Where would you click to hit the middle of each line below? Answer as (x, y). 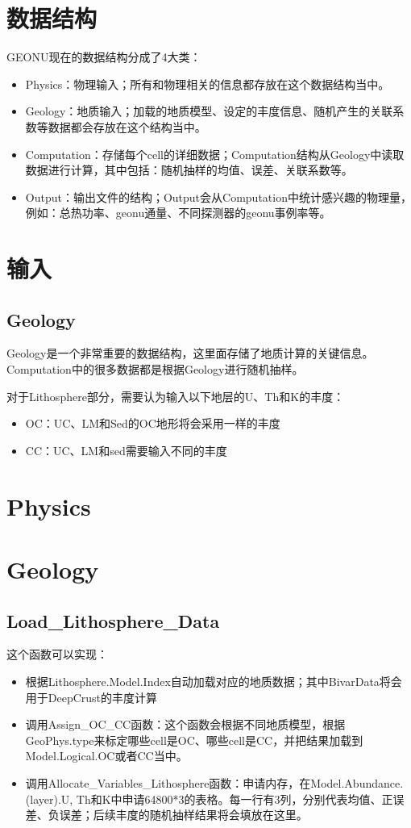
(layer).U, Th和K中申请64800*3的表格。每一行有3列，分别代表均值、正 (209, 799)
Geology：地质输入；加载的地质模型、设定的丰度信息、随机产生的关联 (209, 111)
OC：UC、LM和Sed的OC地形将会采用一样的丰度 (153, 423)
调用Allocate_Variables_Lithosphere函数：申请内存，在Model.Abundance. (214, 782)
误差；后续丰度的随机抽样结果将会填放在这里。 (183, 815)
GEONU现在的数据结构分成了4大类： (104, 57)
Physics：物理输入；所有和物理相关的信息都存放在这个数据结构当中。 (208, 84)
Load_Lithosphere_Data (113, 620)
